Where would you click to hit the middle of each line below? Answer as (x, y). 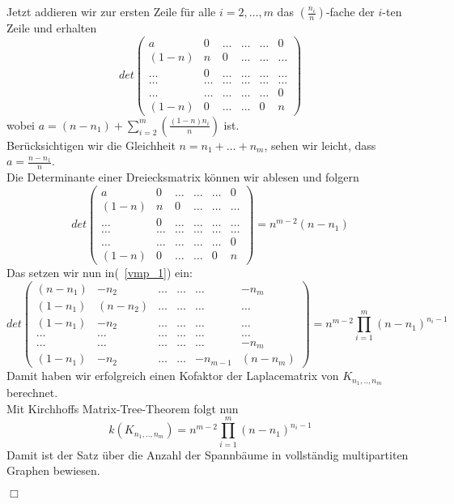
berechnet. (32, 393)
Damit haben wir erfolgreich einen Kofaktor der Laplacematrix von (173, 376)
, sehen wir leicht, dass (320, 145)
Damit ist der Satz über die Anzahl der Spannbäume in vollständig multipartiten (208, 454)
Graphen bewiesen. (53, 470)
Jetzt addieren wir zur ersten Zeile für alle (111, 11)
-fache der (350, 11)
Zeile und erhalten (52, 28)
